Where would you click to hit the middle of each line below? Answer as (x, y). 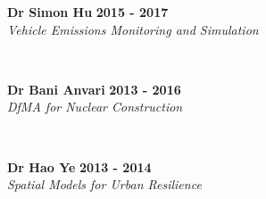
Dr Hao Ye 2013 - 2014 (79, 166)
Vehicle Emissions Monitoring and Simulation (133, 29)
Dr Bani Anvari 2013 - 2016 (94, 89)
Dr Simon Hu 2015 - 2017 (88, 12)
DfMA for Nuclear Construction (95, 107)
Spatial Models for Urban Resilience (104, 184)
